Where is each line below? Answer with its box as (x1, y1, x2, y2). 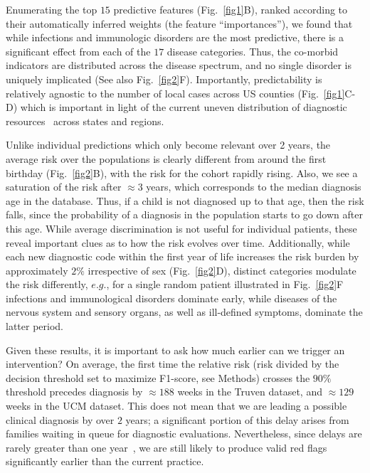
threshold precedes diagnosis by (6, 384, 143, 399)
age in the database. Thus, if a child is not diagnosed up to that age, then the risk (6, 193, 364, 208)
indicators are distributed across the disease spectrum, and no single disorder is (6, 58, 351, 73)
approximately (6, 262, 68, 277)
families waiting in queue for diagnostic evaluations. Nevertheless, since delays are (6, 426, 362, 441)
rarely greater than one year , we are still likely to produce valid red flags (6, 440, 327, 455)
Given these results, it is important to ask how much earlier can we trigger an (6, 342, 345, 357)
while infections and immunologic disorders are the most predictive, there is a (6, 30, 344, 45)
